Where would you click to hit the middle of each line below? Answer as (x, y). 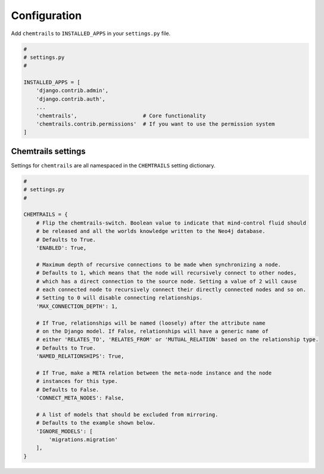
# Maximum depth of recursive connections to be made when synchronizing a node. (158, 264)
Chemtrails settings (48, 151)
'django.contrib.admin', (72, 91)
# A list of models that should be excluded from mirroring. (127, 414)
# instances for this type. (77, 381)
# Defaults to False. (68, 389)
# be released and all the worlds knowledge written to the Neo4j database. (151, 231)
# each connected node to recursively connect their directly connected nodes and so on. (171, 290)
